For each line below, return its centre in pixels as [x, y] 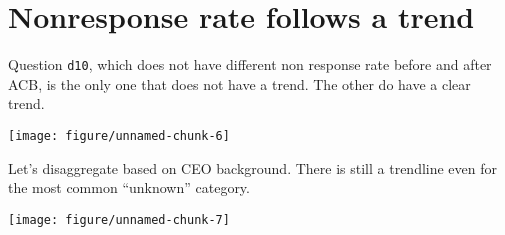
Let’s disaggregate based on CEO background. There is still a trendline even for [253, 167]
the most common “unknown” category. [129, 187]
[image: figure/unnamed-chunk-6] [119, 135]
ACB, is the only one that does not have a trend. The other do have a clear [239, 83]
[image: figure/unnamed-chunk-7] [119, 219]
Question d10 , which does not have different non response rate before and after [250, 64]
